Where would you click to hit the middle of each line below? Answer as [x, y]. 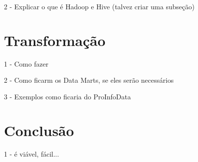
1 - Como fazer [26, 63]
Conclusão [39, 130]
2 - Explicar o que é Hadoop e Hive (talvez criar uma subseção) [99, 6]
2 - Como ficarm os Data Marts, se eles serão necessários [89, 80]
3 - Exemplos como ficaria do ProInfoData [67, 96]
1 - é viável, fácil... [32, 153]
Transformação [55, 40]
